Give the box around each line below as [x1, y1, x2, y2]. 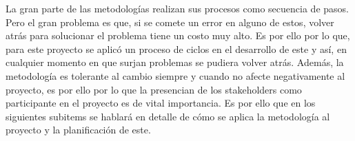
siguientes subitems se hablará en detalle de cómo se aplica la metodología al [6, 109, 330, 123]
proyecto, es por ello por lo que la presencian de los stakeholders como [6, 82, 302, 96]
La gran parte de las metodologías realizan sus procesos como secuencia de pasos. [6, 1, 349, 15]
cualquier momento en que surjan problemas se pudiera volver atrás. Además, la [6, 55, 344, 69]
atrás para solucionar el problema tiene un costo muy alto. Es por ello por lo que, [6, 28, 350, 43]
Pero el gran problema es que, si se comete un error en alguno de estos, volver [6, 14, 334, 29]
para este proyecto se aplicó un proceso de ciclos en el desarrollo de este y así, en [6, 41, 347, 56]
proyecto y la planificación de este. [6, 122, 151, 137]
